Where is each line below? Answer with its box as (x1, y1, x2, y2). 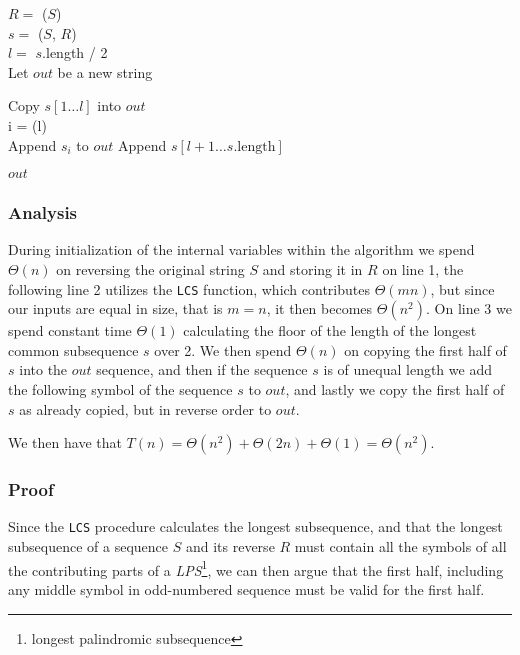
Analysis (8, 200, 78, 225)
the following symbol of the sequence (8, 379, 233, 399)
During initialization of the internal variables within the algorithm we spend (8, 239, 475, 260)
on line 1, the (382, 258, 464, 279)
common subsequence (8, 339, 139, 360)
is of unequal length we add (323, 359, 492, 380)
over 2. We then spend (154, 339, 292, 360)
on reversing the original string (56, 258, 245, 279)
